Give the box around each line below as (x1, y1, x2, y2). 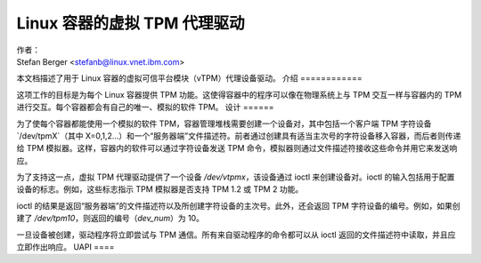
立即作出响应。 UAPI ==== (16, 242, 115, 252)
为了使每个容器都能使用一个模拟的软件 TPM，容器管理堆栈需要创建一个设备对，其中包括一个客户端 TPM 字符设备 (16, 118, 432, 129)
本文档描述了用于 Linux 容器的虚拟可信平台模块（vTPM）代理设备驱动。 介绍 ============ (16, 73, 363, 84)
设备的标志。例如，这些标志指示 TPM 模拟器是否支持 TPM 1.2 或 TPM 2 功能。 (16, 184, 304, 195)
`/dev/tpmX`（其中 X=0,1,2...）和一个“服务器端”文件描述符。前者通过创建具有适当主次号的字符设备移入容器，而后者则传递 (16, 130, 461, 141)
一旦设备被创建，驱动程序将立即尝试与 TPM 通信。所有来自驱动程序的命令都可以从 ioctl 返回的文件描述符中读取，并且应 (16, 229, 456, 240)
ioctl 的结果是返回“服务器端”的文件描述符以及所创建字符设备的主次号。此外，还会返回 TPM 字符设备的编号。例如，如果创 (16, 200, 461, 211)
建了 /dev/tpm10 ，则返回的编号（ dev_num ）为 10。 (16, 213, 205, 224)
